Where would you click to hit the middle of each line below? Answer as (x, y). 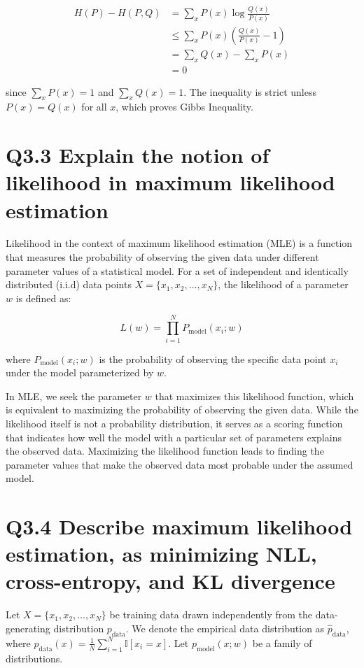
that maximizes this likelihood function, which (254, 396)
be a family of (282, 642)
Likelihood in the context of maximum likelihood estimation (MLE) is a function (179, 243)
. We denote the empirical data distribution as (225, 628)
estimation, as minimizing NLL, (161, 554)
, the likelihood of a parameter (283, 284)
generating (28, 628)
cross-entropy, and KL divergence (170, 581)
